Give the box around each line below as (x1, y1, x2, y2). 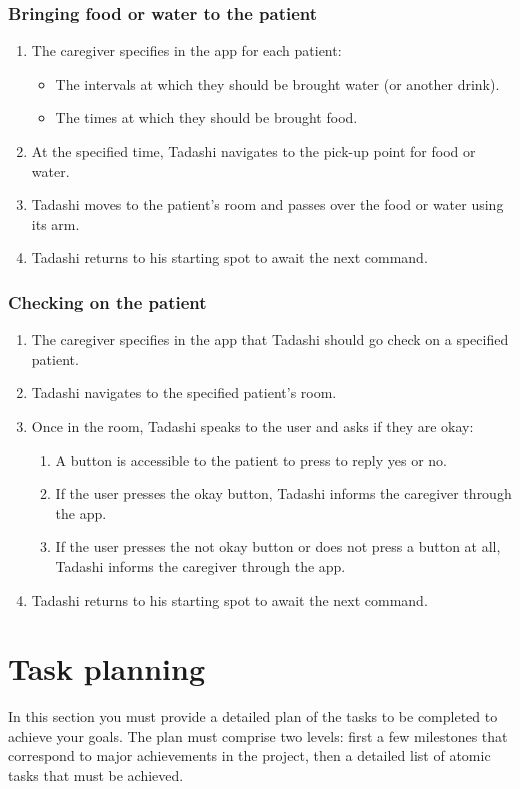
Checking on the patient (8, 289, 207, 314)
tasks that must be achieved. (8, 765, 184, 786)
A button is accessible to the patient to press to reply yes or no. (55, 449, 447, 470)
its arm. (31, 213, 80, 234)
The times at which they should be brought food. (55, 107, 358, 128)
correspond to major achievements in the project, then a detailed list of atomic (8, 745, 491, 766)
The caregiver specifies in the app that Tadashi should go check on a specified (31, 329, 509, 350)
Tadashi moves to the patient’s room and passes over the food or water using (31, 194, 504, 215)
